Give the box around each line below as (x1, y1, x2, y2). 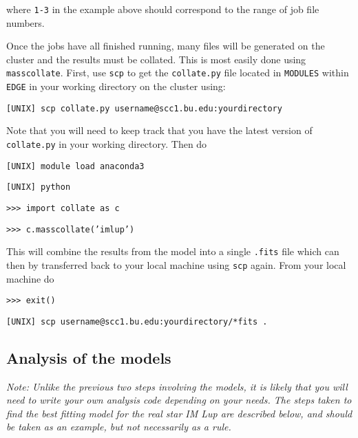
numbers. (6, 15, 45, 30)
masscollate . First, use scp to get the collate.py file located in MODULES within (6, 65, 349, 80)
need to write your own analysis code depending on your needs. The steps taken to (6, 393, 352, 407)
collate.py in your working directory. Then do (6, 137, 207, 151)
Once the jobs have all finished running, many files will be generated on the (6, 39, 325, 53)
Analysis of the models (6, 347, 171, 368)
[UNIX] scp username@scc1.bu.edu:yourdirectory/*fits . (6, 316, 268, 327)
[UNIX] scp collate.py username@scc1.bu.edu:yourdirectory (6, 103, 282, 113)
